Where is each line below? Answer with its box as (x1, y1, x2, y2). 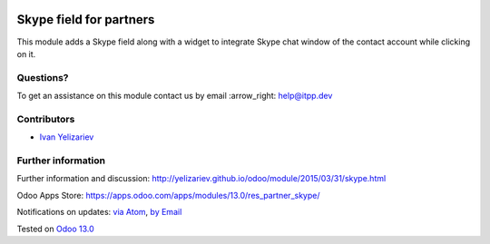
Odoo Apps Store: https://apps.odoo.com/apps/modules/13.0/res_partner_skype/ (16, 190, 320, 200)
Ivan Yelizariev (39, 132, 94, 142)
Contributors (16, 112, 75, 125)
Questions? (16, 71, 69, 83)
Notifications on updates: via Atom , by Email (16, 207, 182, 218)
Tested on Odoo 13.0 (16, 223, 94, 234)
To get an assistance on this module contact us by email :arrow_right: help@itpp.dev (16, 91, 333, 102)
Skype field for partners (16, 12, 155, 27)
